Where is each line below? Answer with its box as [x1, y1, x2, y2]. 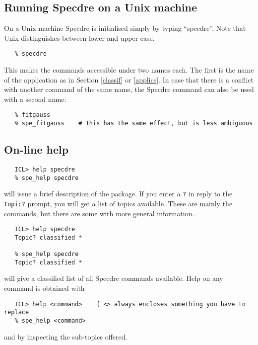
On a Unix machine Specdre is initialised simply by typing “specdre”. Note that [4, 23, 246, 33]
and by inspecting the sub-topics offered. [4, 331, 128, 342]
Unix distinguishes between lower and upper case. [4, 32, 155, 43]
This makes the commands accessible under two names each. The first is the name [4, 65, 254, 75]
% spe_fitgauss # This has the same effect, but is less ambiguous [14, 120, 253, 127]
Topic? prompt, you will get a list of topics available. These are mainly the [4, 198, 233, 208]
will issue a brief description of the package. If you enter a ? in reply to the [4, 188, 233, 199]
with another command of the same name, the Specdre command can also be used [4, 84, 254, 94]
